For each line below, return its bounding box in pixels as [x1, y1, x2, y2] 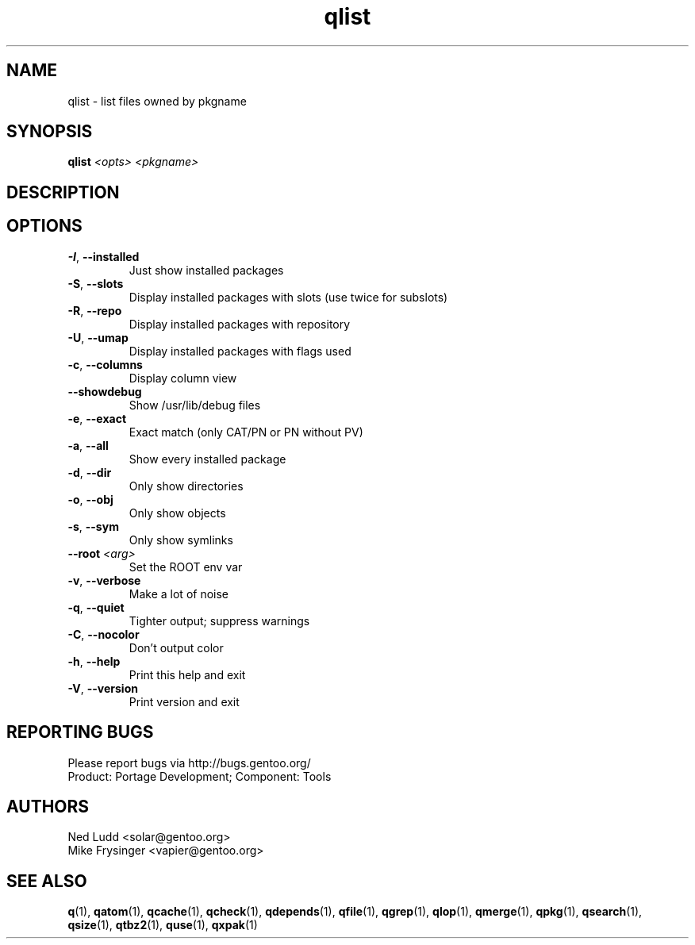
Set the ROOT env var [129, 559, 243, 574]
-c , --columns [67, 357, 143, 371]
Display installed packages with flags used [129, 344, 351, 358]
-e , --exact [67, 411, 127, 425]
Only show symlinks [129, 532, 233, 547]
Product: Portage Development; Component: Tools [67, 769, 332, 783]
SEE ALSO [6, 870, 87, 891]
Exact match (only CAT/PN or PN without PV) [129, 424, 363, 439]
